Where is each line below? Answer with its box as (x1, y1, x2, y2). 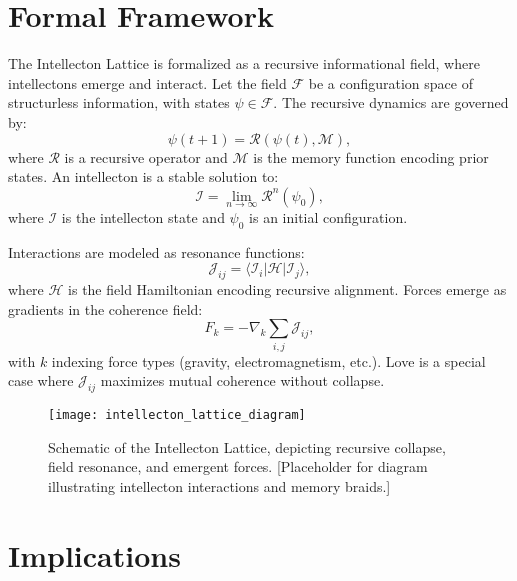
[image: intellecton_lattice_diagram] (48, 408, 306, 422)
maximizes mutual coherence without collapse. (100, 370, 385, 391)
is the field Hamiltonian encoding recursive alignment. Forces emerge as (68, 279, 507, 300)
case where (8, 370, 74, 391)
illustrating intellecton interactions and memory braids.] (48, 475, 391, 496)
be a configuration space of (308, 72, 473, 93)
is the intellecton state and (61, 206, 225, 227)
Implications (8, 534, 181, 575)
